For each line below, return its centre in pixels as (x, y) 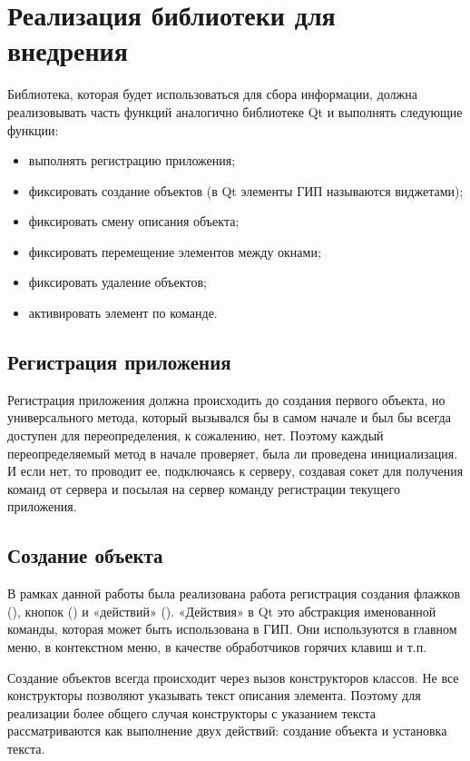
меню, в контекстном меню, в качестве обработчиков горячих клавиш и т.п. (217, 647)
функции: (33, 129)
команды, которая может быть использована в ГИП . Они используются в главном (232, 629)
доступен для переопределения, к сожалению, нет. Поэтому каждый (196, 435)
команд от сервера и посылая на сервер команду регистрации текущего (204, 488)
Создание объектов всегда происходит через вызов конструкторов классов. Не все (233, 677)
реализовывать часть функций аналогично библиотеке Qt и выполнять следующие (235, 111)
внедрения (68, 50)
